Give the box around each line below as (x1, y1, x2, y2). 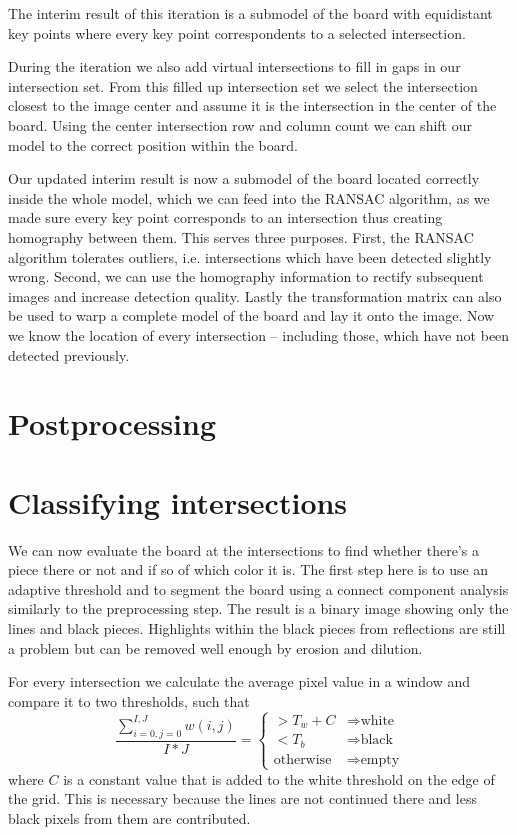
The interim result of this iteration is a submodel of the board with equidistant (8, 3, 493, 23)
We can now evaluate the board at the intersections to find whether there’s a (8, 539, 479, 560)
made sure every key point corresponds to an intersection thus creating (8, 207, 443, 228)
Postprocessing (8, 403, 217, 444)
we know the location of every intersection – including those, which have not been (8, 324, 510, 345)
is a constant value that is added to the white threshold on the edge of (63, 768, 495, 789)
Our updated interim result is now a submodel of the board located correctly (8, 168, 480, 189)
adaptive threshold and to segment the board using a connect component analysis (8, 578, 509, 599)
